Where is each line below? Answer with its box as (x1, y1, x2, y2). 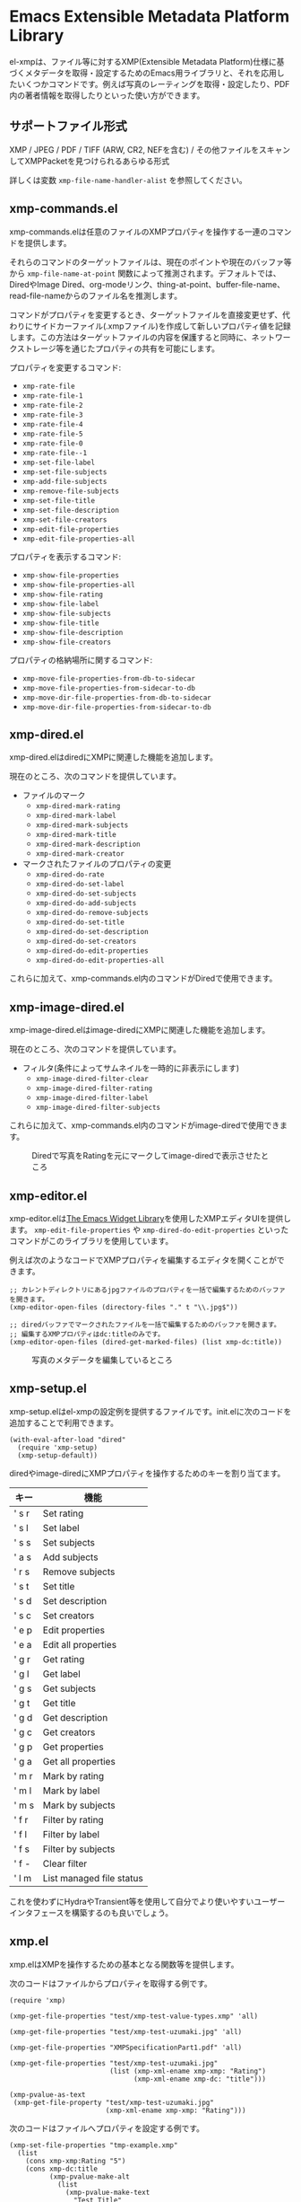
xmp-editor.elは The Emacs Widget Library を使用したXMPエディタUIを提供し (9, 1213, 291, 1223)
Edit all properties (42, 1638, 117, 1651)
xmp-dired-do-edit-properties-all (35, 956, 165, 965)
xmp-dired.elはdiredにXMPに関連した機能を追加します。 (9, 752, 218, 762)
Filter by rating (42, 1813, 105, 1826)
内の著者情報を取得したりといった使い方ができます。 (9, 90, 205, 101)
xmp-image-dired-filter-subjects (35, 1103, 161, 1113)
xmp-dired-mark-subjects (35, 821, 129, 830)
